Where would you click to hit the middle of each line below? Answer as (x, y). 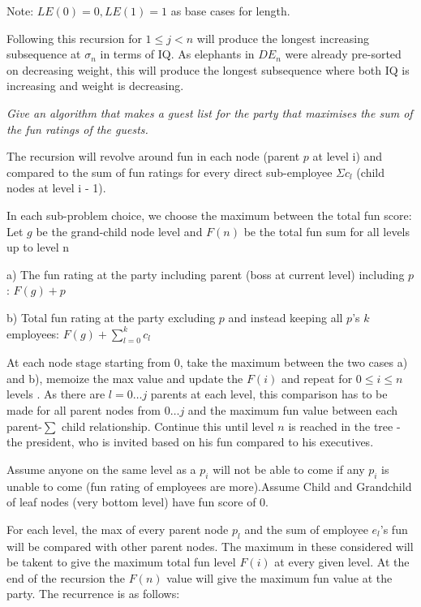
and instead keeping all (286, 317)
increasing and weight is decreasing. (95, 86)
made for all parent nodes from (84, 410)
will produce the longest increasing (283, 38)
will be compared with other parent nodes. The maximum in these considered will (210, 546)
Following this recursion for (74, 38)
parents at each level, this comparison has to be (269, 394)
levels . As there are (56, 394)
